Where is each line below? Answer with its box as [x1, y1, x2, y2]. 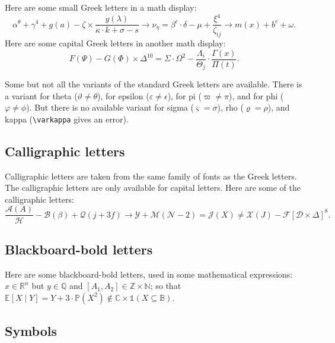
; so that [150, 279, 181, 292]
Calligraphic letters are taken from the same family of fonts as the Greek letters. [5, 169, 297, 182]
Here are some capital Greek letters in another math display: [5, 36, 226, 49]
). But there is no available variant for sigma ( [26, 101, 194, 114]
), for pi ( [167, 89, 202, 102]
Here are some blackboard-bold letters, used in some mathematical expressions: [5, 268, 293, 280]
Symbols [5, 322, 58, 340]
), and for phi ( [228, 89, 284, 102]
